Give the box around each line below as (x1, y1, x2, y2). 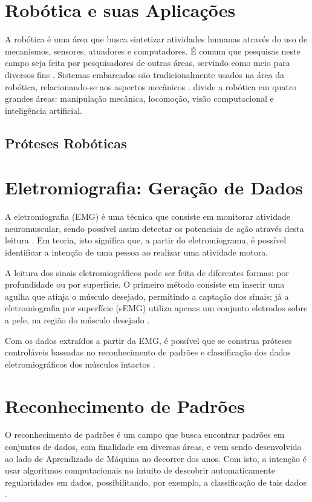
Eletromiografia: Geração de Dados (5, 175, 304, 200)
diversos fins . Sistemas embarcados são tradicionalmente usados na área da (5, 68, 285, 81)
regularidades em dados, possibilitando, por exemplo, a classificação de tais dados (5, 475, 307, 488)
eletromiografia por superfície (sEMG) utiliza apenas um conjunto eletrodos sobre (5, 302, 308, 314)
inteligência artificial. (5, 104, 83, 116)
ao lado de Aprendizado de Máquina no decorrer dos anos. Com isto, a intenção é (5, 452, 307, 464)
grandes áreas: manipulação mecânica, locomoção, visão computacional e (5, 92, 274, 105)
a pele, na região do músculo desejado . (5, 313, 150, 326)
